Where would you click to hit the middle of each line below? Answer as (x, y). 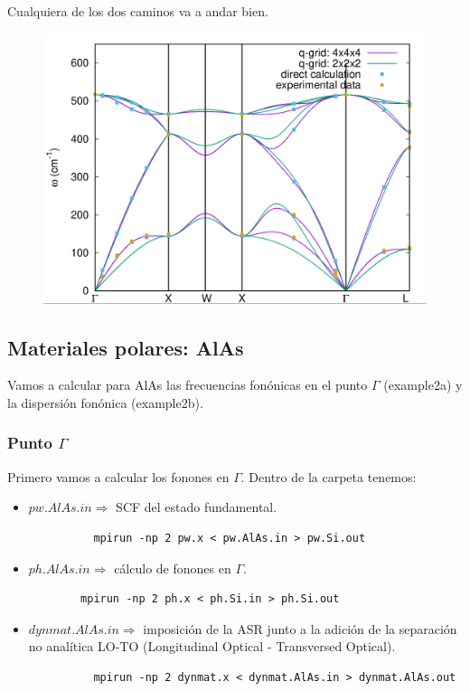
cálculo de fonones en (173, 568)
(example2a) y (423, 385)
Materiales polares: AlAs (126, 347)
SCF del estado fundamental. (197, 507)
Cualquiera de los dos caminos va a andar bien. (138, 11)
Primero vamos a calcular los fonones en (118, 476)
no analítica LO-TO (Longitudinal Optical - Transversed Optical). (212, 646)
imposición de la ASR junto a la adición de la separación (300, 628)
